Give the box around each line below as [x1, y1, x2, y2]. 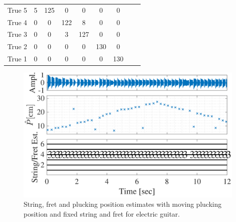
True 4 [7, 17, 28, 27]
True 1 [7, 54, 28, 64]
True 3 [7, 29, 28, 39]
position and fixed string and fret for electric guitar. [24, 208, 180, 219]
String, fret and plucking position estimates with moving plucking [24, 199, 222, 209]
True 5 [7, 4, 28, 15]
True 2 [7, 41, 28, 52]
